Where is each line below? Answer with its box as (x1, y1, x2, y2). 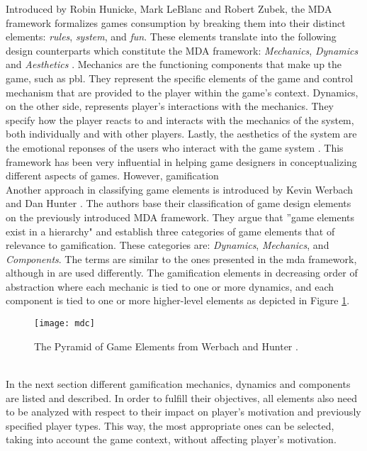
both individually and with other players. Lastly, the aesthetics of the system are (6, 126, 357, 141)
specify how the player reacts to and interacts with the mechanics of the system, (6, 112, 354, 127)
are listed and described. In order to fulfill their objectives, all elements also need (6, 390, 358, 405)
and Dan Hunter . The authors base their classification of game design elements (6, 196, 351, 211)
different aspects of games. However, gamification (6, 168, 219, 183)
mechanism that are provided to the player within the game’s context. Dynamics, (6, 84, 358, 99)
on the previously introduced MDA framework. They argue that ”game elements (6, 209, 355, 224)
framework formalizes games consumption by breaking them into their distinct (6, 15, 346, 30)
